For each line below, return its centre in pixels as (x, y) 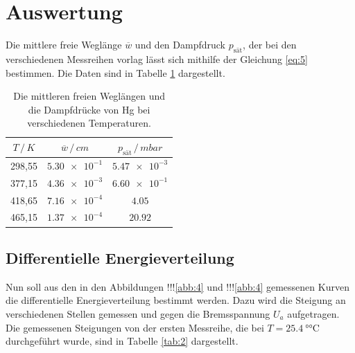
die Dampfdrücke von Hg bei (89, 109)
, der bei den (270, 45)
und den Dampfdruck (180, 45)
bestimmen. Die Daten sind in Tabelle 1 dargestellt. (115, 72)
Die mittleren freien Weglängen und (89, 96)
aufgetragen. (313, 313)
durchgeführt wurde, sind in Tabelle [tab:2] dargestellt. (122, 341)
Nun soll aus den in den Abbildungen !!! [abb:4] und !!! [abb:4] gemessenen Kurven (177, 286)
